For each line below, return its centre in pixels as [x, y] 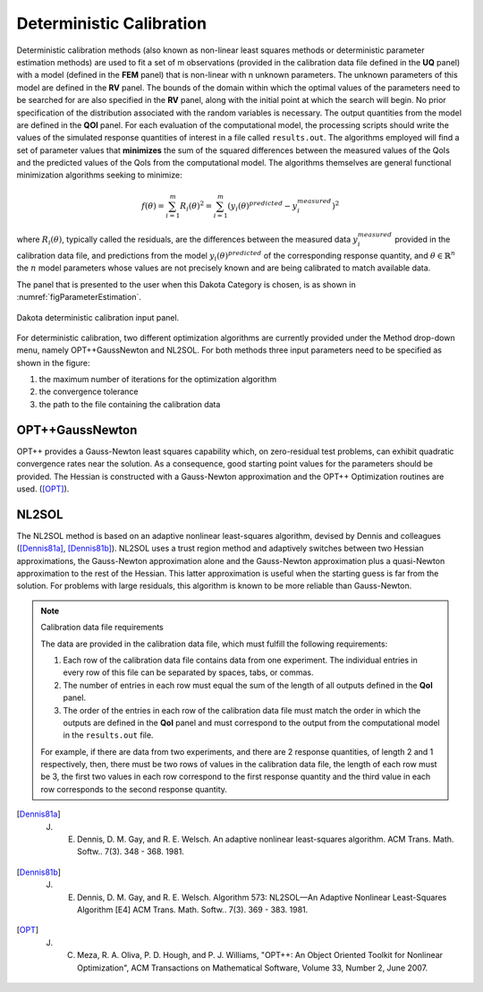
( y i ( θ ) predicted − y [263, 206]
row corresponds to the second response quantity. [134, 789]
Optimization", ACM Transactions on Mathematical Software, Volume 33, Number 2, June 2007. [253, 968]
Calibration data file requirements [102, 628]
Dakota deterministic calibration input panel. [98, 317]
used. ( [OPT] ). [43, 489]
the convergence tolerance [89, 392]
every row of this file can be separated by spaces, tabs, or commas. [188, 672]
